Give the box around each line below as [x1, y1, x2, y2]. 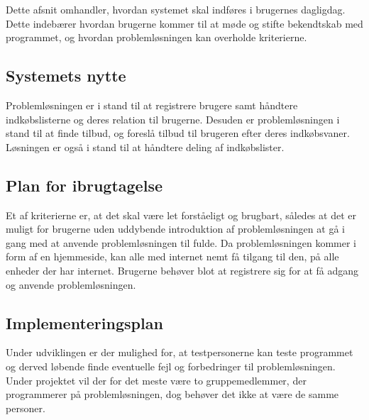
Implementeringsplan [6, 311, 163, 333]
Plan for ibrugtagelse [6, 174, 163, 196]
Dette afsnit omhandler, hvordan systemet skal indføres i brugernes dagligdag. [6, 2, 346, 16]
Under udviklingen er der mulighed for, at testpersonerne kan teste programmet [6, 345, 353, 360]
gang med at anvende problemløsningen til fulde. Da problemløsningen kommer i [6, 235, 356, 250]
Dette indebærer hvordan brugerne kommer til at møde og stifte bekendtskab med [6, 16, 363, 31]
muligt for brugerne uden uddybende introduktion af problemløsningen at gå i [6, 221, 345, 236]
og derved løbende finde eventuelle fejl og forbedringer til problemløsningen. [6, 358, 336, 373]
